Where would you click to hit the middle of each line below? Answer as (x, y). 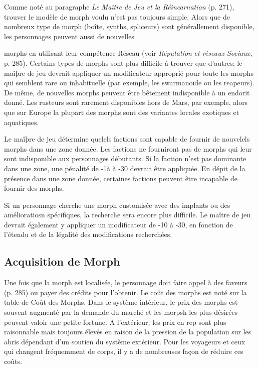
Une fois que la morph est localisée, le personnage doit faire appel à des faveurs (126, 282)
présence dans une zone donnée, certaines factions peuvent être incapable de (121, 178)
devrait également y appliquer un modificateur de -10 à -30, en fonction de (118, 224)
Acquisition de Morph (62, 261)
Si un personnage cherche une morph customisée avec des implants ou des (117, 205)
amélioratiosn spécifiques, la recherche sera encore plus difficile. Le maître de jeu (127, 215)
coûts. (13, 361)
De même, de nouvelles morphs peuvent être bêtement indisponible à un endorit (127, 92)
